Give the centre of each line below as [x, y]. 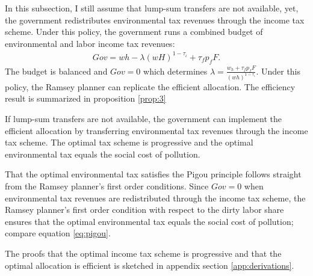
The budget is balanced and [56, 71]
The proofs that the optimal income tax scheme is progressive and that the [143, 253]
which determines [175, 71]
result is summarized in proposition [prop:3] [85, 98]
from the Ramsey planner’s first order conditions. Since [107, 186]
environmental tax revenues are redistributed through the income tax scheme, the [155, 198]
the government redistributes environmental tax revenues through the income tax [155, 20]
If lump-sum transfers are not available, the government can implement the [144, 119]
